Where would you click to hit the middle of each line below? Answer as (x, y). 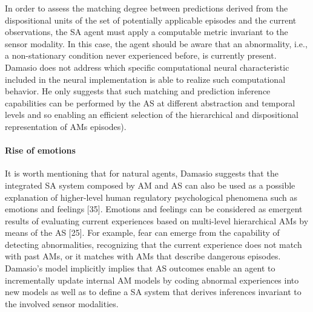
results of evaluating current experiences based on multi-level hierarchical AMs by (157, 220)
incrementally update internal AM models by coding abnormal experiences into (152, 280)
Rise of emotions (40, 150)
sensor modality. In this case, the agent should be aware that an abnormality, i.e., (156, 43)
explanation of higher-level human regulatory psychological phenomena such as (151, 197)
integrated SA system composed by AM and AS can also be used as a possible (150, 185)
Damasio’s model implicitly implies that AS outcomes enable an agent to (140, 268)
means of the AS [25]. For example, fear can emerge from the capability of (142, 232)
